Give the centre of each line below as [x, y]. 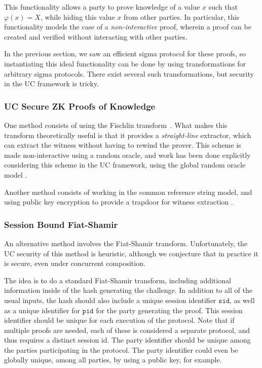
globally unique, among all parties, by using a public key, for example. [113, 360]
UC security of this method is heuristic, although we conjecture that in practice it [131, 253]
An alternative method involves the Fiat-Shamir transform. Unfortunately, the [126, 243]
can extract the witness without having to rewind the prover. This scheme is [123, 145]
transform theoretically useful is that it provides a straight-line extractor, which [128, 135]
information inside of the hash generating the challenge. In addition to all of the [128, 290]
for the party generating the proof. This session [169, 310]
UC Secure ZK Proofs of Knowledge [80, 106]
